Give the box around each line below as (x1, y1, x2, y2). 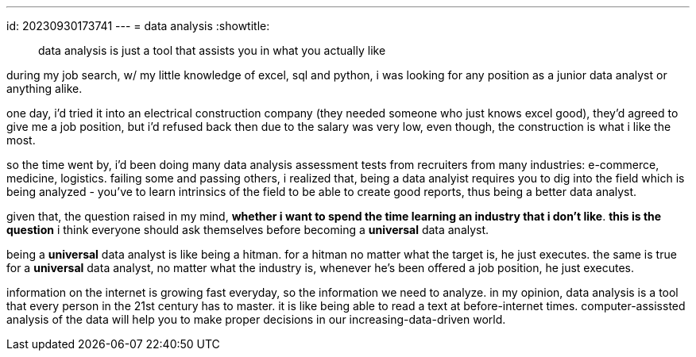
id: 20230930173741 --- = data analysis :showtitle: (6, 19, 270, 33)
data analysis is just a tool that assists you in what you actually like (38, 44, 386, 57)
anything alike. (6, 82, 83, 95)
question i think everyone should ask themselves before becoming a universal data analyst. (6, 223, 489, 236)
